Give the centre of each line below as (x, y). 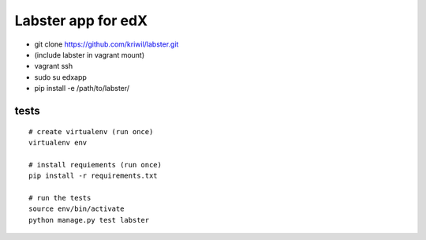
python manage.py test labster (89, 220)
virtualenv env (58, 142)
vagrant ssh (54, 66)
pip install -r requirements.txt (93, 176)
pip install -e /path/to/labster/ (82, 88)
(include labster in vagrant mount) (90, 54)
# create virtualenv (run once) (91, 131)
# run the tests (60, 198)
